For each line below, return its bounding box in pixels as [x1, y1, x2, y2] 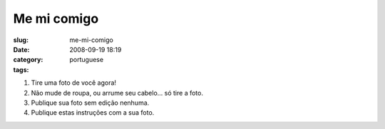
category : [13, 56, 43, 64]
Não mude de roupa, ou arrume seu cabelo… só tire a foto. [31, 88, 203, 97]
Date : [13, 45, 30, 53]
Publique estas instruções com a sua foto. [31, 108, 155, 117]
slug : [13, 36, 29, 44]
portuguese [69, 56, 103, 64]
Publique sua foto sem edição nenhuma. [31, 98, 150, 107]
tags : [13, 65, 29, 74]
